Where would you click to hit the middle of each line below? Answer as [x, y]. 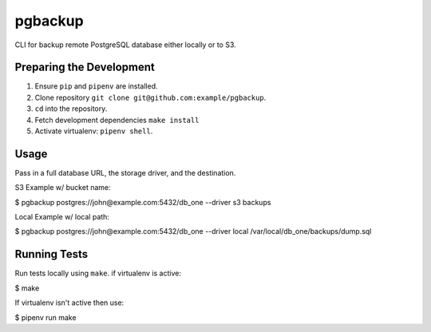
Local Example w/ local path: [62, 217]
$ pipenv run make [45, 317]
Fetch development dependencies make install [117, 120]
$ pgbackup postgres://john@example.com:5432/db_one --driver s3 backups [143, 202]
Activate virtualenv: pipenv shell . [94, 131]
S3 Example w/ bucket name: [63, 188]
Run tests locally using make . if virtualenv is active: [98, 273]
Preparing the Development [85, 67]
